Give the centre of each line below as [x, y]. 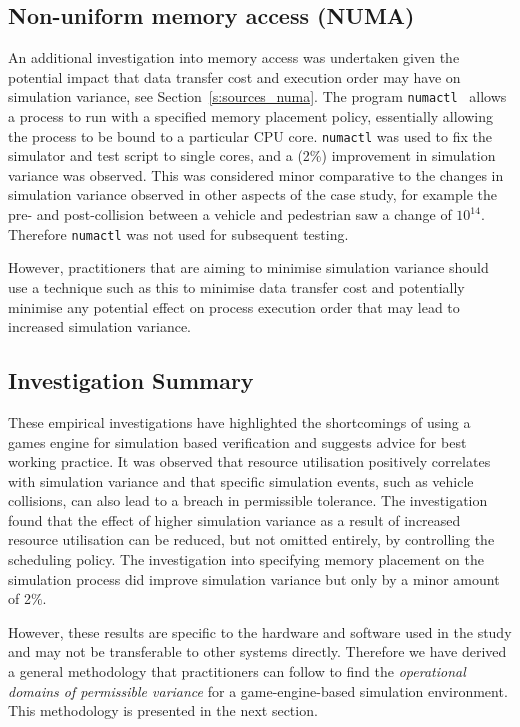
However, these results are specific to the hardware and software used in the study [260, 631]
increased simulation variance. [100, 326]
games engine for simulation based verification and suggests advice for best [237, 441]
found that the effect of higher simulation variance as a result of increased [234, 519]
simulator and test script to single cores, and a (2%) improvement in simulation [252, 155]
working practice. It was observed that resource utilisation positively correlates [249, 461]
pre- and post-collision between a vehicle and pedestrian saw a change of [230, 214]
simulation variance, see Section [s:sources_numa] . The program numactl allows [257, 96]
